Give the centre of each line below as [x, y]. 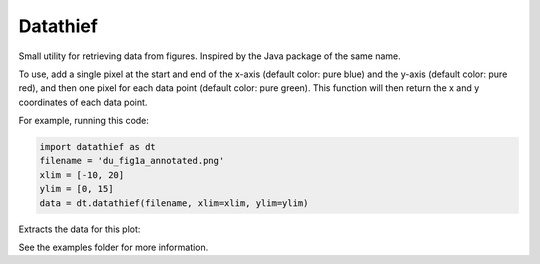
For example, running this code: [84, 121]
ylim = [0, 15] [76, 189]
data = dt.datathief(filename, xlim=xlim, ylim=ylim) [174, 203]
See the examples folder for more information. [113, 247]
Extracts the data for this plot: [79, 229]
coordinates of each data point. [83, 102]
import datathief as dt [98, 147]
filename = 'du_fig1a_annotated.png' [132, 161]
